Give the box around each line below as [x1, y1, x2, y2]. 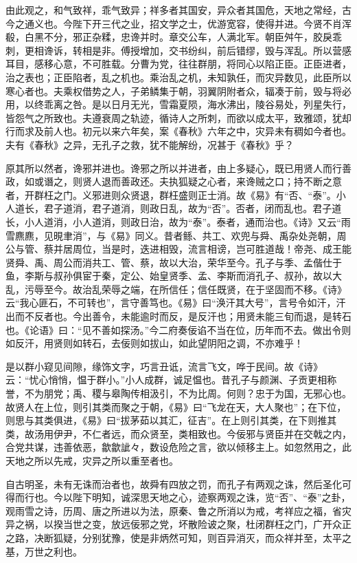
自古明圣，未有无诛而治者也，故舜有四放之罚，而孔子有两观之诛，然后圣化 [5, 476, 342, 491]
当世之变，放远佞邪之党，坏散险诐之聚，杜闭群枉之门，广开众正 [62, 517, 352, 531]
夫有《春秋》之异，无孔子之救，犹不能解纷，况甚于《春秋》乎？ [5, 137, 294, 151]
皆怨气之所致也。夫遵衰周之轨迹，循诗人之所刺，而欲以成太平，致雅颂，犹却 [5, 110, 352, 125]
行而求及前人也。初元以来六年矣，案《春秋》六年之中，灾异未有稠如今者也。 [5, 124, 352, 138]
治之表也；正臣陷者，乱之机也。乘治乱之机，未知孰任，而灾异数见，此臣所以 [5, 70, 352, 84]
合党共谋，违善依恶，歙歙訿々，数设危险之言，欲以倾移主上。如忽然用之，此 [5, 440, 352, 454]
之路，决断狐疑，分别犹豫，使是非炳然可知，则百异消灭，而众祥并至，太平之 [5, 530, 352, 544]
